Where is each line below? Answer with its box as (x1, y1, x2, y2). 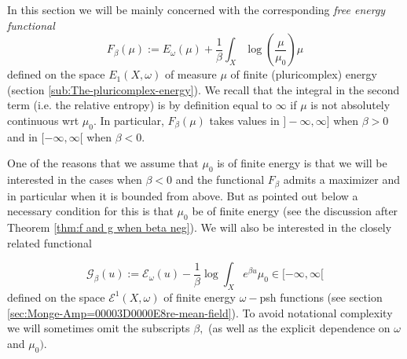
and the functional (175, 171, 265, 188)
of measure (164, 66, 217, 82)
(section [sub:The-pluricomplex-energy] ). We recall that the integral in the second (7, 81, 400, 97)
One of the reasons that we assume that (7, 155, 199, 171)
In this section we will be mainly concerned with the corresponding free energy (7, 2, 386, 17)
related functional (7, 234, 92, 251)
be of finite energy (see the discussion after (192, 203, 398, 219)
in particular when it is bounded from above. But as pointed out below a (7, 187, 358, 203)
